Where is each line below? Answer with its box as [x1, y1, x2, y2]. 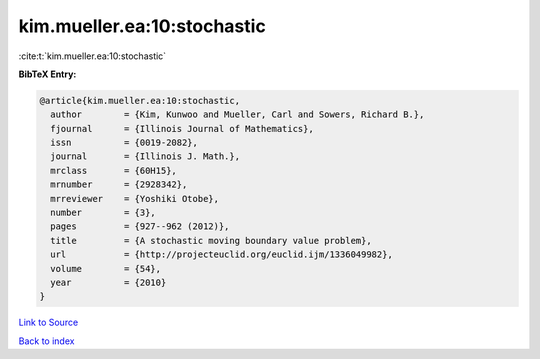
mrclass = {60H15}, [50, 165, 177, 176]
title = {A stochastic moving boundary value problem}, [50, 235, 372, 246]
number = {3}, [50, 207, 157, 219]
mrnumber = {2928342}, [50, 179, 188, 190]
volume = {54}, [50, 263, 162, 274]
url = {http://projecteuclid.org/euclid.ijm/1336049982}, [50, 249, 394, 260]
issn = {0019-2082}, [50, 137, 199, 149]
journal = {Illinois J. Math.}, [50, 151, 240, 162]
